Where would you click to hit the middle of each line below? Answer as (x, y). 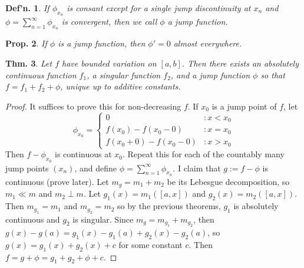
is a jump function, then (102, 43)
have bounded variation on (109, 63)
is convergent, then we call (109, 21)
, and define (95, 168)
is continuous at (83, 154)
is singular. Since (103, 219)
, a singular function (124, 75)
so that (273, 75)
